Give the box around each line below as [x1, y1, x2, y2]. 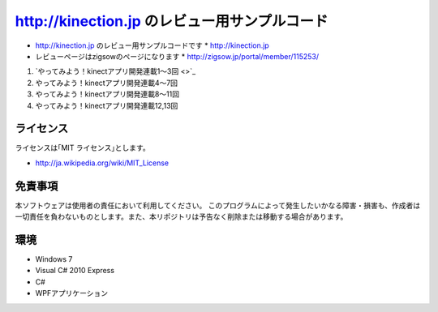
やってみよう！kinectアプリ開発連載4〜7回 [35, 78, 178, 88]
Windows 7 [35, 254, 73, 263]
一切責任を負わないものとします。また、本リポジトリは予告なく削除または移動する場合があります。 [15, 212, 348, 222]
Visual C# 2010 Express [35, 266, 115, 276]
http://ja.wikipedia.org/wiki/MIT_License [35, 158, 170, 168]
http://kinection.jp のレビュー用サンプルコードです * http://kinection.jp [35, 41, 269, 50]
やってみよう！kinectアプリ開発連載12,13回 [35, 100, 178, 110]
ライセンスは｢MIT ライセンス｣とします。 [15, 143, 150, 153]
